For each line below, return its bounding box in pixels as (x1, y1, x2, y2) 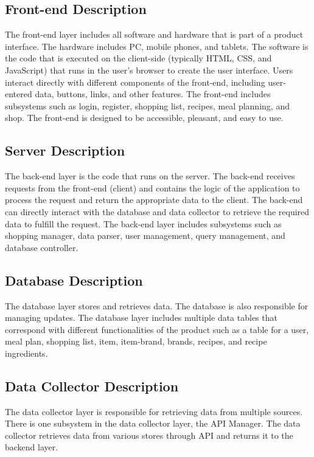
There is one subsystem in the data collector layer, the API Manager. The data (5, 417, 301, 430)
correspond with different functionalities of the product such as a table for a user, (5, 323, 309, 335)
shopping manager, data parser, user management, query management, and (5, 229, 285, 242)
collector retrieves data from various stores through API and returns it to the (5, 428, 293, 441)
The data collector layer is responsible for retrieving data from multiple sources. (5, 405, 303, 417)
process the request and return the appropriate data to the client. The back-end (5, 193, 303, 206)
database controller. (5, 241, 78, 253)
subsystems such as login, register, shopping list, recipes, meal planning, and (5, 99, 290, 112)
